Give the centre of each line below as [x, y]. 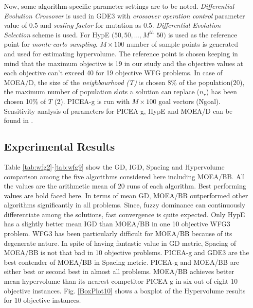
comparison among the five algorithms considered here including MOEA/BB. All [125, 176]
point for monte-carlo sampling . [51, 44]
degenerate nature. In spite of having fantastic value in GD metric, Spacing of [120, 243]
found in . [18, 120]
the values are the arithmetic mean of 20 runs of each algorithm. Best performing [125, 186]
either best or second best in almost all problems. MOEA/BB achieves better [119, 271]
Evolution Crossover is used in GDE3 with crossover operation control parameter [125, 15]
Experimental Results [59, 146]
